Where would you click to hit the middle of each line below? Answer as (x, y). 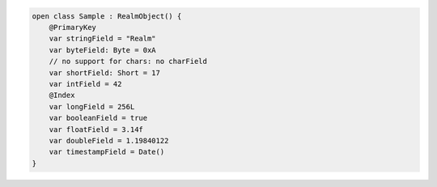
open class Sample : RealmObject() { (107, 16)
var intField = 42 (85, 84)
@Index (62, 96)
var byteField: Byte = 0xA (103, 50)
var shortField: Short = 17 (105, 72)
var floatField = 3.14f (96, 129)
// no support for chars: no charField (128, 62)
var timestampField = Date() (107, 152)
